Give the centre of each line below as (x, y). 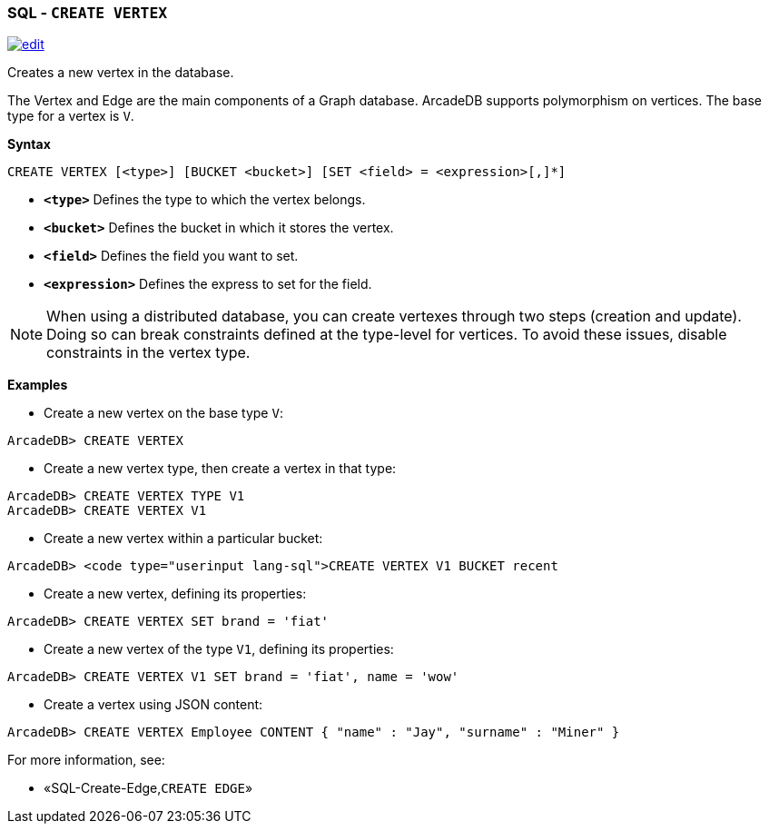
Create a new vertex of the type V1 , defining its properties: (219, 649)
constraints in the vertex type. (148, 353)
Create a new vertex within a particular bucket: (183, 539)
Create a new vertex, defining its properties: (175, 594)
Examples (38, 385)
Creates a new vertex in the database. (121, 73)
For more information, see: (86, 760)
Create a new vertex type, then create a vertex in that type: (220, 469)
